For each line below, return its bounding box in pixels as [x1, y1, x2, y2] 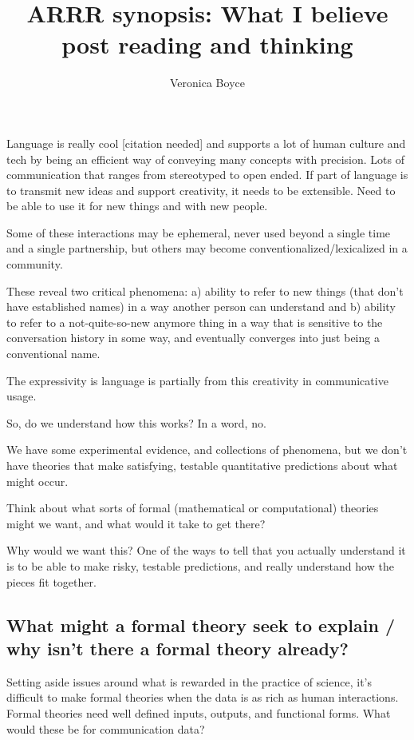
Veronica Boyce [170, 74, 245, 91]
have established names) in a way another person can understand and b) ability [6, 298, 396, 315]
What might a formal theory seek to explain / [6, 612, 395, 637]
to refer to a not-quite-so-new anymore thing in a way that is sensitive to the [6, 313, 383, 330]
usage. [6, 388, 37, 404]
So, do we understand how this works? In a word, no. [6, 414, 266, 431]
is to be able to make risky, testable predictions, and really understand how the [6, 557, 394, 574]
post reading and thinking [61, 28, 353, 61]
